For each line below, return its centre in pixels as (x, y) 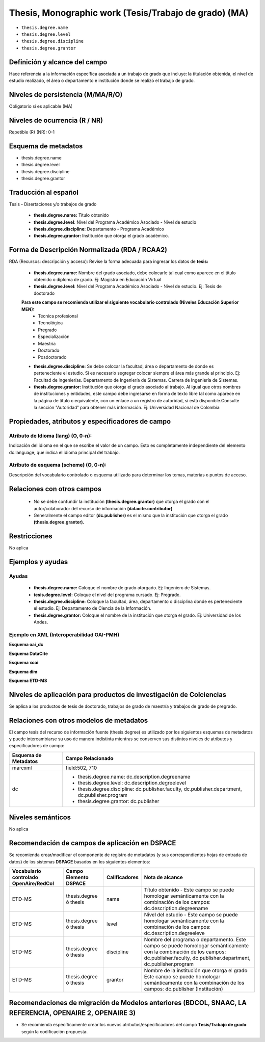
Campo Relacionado (90, 758)
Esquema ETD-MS (28, 680)
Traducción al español (44, 192)
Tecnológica (51, 323)
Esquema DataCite (28, 653)
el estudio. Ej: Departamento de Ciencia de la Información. (93, 608)
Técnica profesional (58, 316)
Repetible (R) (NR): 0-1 (32, 132)
